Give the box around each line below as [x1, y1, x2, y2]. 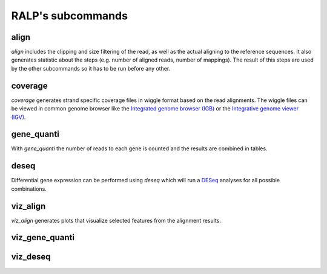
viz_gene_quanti [11, 232, 75, 243]
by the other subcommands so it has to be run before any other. [11, 65, 171, 72]
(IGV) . [11, 113, 26, 121]
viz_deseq [11, 252, 51, 262]
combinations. [11, 185, 47, 193]
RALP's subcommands [11, 9, 128, 22]
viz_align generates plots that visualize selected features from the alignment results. [11, 217, 221, 224]
